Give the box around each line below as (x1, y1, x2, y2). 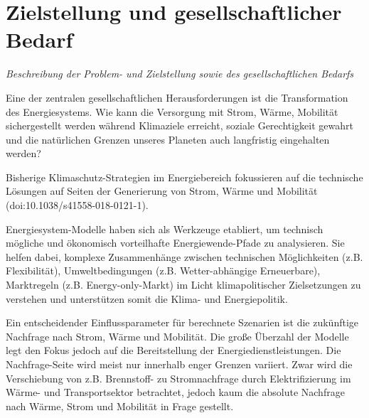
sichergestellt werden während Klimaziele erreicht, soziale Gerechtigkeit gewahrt (6, 118, 353, 133)
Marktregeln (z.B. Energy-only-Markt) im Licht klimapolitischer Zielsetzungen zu (6, 277, 361, 292)
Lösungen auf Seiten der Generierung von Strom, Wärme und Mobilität (6, 183, 318, 198)
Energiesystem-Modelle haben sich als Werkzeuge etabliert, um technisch (6, 221, 323, 236)
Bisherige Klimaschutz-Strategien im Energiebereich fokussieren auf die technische (6, 169, 363, 184)
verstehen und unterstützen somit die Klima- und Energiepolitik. (6, 291, 288, 306)
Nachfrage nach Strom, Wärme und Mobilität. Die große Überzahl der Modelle (6, 328, 349, 343)
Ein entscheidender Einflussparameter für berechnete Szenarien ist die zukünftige (6, 315, 359, 330)
